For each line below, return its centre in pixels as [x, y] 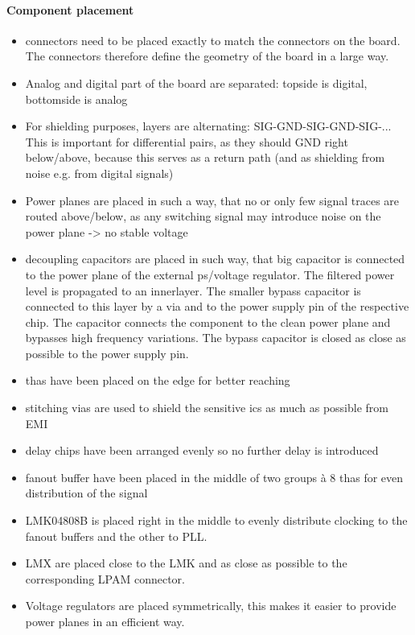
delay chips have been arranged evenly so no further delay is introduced [202, 450]
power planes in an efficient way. [105, 622]
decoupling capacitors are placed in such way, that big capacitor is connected [215, 259]
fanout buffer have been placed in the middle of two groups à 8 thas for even [214, 477]
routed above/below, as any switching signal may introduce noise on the [203, 216]
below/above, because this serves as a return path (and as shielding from [205, 157]
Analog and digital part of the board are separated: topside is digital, [196, 82]
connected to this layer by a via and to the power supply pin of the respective [217, 306]
